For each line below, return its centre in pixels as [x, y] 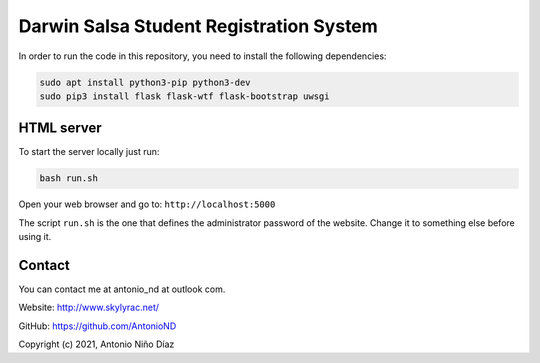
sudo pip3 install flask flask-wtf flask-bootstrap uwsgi [184, 96]
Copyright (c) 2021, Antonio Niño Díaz [96, 344]
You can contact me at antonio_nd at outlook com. [122, 289]
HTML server [60, 128]
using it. [35, 237]
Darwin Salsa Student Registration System [198, 26]
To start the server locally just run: [89, 152]
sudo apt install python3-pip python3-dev [145, 82]
